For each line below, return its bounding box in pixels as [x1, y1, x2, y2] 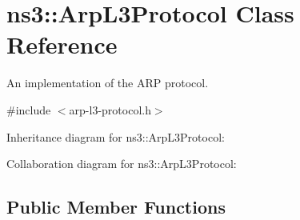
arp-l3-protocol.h [69, 101, 151, 118]
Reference [6, 28, 118, 61]
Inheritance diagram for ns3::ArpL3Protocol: [6, 128, 225, 145]
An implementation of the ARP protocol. [6, 74, 209, 91]
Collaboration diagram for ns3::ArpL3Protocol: [6, 155, 237, 172]
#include [6, 101, 51, 118]
